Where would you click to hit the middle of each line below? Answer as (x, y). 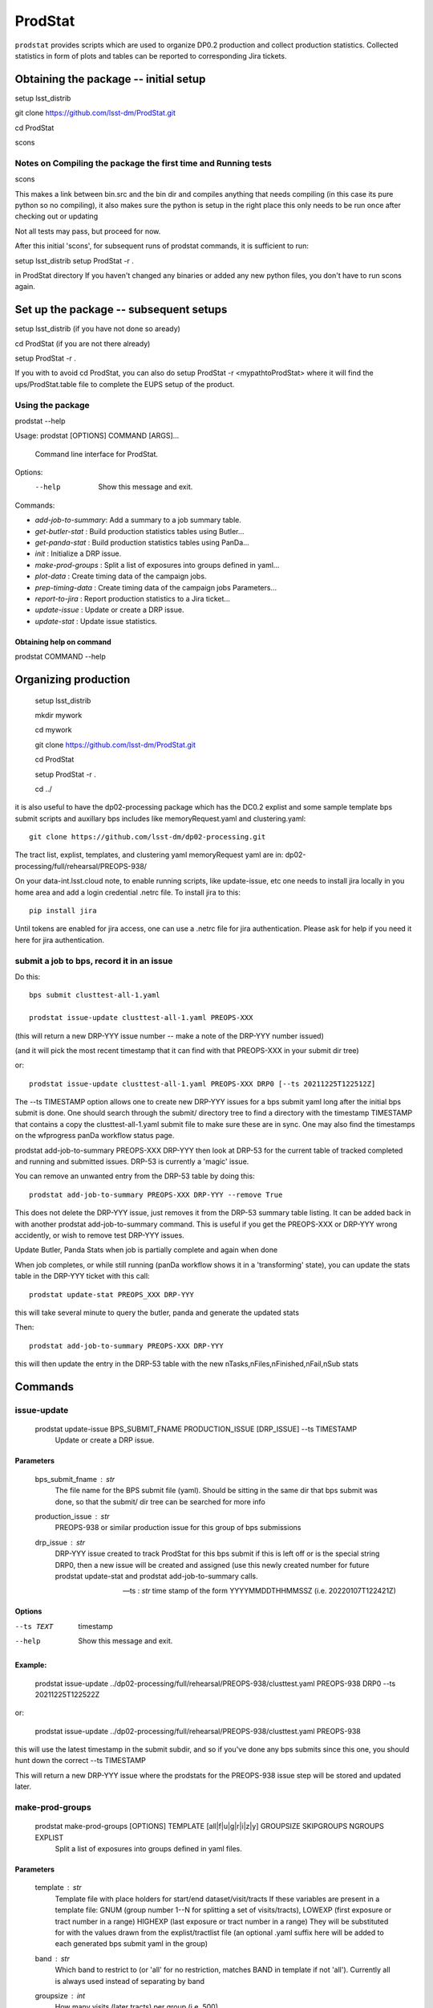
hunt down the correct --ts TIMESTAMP (80, 1761)
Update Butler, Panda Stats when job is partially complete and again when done (146, 1250)
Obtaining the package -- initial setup (110, 79)
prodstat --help (40, 421)
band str (52, 1958)
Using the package (52, 405)
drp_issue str (60, 1542)
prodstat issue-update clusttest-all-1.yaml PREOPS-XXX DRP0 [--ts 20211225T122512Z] (202, 1084)
